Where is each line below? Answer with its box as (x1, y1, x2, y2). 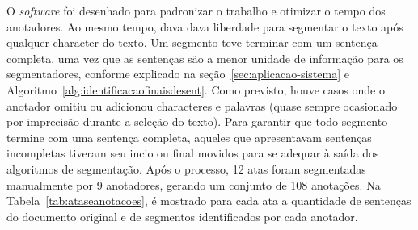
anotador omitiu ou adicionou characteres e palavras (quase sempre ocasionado (6, 97, 398, 114)
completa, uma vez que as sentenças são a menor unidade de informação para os (6, 49, 403, 66)
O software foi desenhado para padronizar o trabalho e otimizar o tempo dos (6, 2, 386, 19)
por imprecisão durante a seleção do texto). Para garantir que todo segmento (6, 113, 388, 130)
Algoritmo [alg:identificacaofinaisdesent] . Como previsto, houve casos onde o (6, 81, 385, 98)
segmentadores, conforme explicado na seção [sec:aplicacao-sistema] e (6, 65, 349, 82)
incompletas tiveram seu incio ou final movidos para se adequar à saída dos (6, 144, 379, 161)
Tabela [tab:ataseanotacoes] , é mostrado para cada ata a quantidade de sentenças (6, 192, 412, 209)
